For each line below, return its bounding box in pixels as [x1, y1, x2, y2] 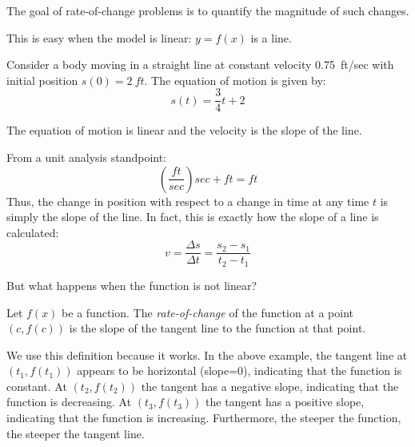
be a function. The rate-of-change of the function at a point [62, 304, 354, 320]
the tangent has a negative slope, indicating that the [141, 377, 399, 394]
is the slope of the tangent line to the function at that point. [69, 320, 366, 336]
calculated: [6, 223, 59, 240]
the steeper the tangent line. [6, 425, 145, 441]
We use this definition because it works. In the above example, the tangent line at [6, 346, 408, 363]
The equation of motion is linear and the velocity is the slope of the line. [6, 122, 362, 139]
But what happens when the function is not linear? [6, 276, 257, 293]
